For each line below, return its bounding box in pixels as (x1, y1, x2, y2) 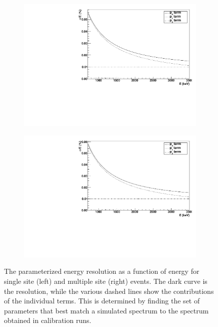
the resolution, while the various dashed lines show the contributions (4, 285, 214, 296)
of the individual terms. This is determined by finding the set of (4, 295, 200, 306)
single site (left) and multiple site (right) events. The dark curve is (4, 276, 207, 286)
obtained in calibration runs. (4, 315, 91, 325)
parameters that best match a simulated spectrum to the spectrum (4, 305, 209, 315)
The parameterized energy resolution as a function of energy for (4, 266, 199, 276)
